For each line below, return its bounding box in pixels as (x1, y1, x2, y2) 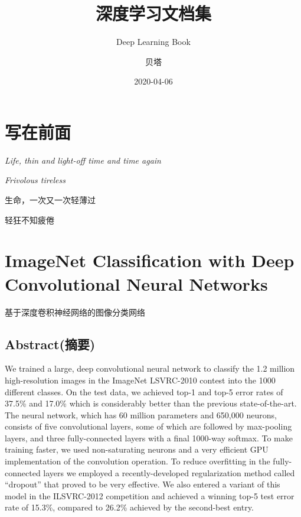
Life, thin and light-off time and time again (5, 154, 161, 166)
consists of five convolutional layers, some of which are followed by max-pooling (5, 420, 292, 433)
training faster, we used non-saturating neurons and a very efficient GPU (5, 443, 269, 456)
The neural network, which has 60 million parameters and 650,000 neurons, (5, 408, 277, 421)
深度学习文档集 (95, 1, 211, 25)
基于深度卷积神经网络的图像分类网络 (5, 305, 145, 318)
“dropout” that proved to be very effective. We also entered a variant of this (5, 478, 280, 490)
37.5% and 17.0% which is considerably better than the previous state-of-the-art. (5, 397, 297, 409)
